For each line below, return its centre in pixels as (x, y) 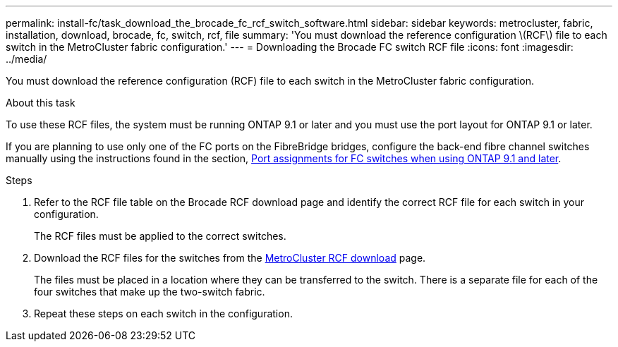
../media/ (26, 59)
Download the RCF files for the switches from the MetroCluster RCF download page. (230, 258)
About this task (41, 103)
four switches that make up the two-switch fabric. (150, 292)
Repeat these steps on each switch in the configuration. (163, 313)
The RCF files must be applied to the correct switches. (160, 236)
